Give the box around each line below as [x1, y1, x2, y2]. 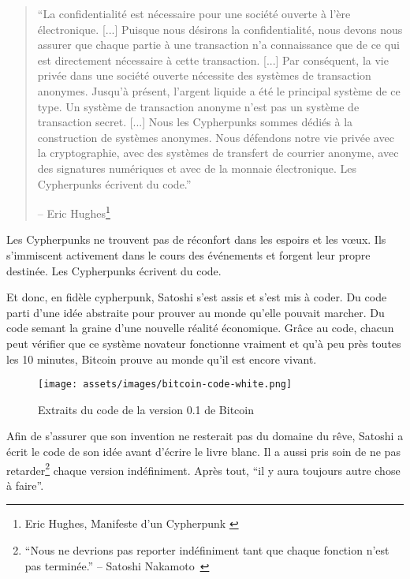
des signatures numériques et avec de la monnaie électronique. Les [37, 159, 357, 176]
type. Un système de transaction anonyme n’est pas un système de [37, 98, 360, 114]
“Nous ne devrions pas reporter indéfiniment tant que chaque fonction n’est [24, 542, 389, 558]
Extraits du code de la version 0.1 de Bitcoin [38, 401, 255, 417]
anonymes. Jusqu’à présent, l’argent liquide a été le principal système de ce [37, 82, 401, 99]
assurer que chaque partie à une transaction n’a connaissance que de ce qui [37, 36, 400, 53]
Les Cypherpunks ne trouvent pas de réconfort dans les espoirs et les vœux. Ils [6, 231, 386, 248]
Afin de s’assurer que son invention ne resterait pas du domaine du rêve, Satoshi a [6, 428, 404, 444]
